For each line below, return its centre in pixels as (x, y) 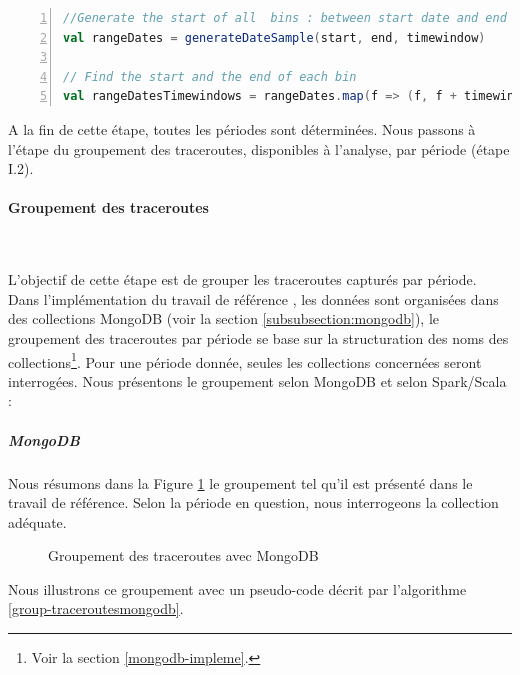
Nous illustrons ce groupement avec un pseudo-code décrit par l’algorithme (237, 588)
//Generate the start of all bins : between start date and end (285, 18)
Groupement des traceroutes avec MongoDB (183, 555)
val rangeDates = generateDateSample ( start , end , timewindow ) (274, 37)
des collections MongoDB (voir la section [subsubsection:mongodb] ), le (224, 318)
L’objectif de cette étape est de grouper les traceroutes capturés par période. (242, 279)
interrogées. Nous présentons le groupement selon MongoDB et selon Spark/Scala (257, 380)
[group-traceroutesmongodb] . (96, 608)
